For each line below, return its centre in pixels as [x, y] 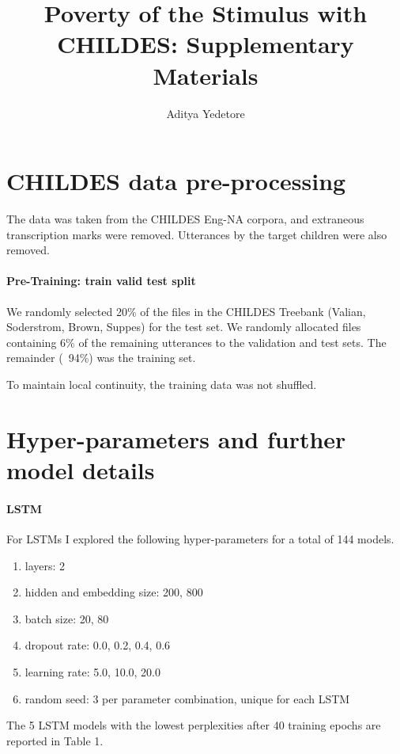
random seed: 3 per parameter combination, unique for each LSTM [187, 698]
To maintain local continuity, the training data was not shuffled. [162, 384]
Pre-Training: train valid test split [101, 281]
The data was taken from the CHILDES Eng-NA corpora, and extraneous [185, 219]
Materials [206, 75]
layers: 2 [45, 565]
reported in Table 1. [55, 740]
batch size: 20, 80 [67, 618]
